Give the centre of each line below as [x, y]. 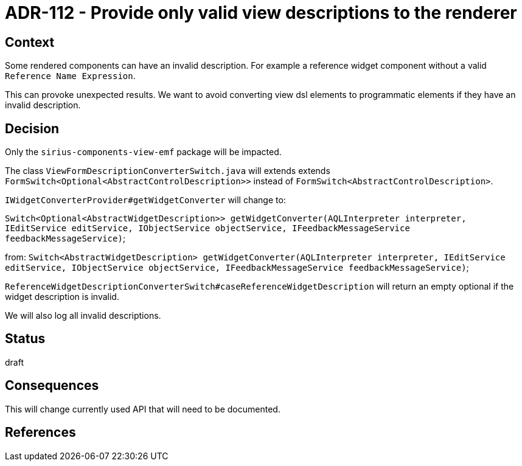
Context [30, 42]
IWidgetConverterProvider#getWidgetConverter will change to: [145, 200]
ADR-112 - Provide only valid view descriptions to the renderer [261, 13]
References [40, 433]
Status [25, 339]
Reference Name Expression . [70, 76]
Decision [32, 128]
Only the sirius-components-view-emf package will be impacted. [143, 152]
